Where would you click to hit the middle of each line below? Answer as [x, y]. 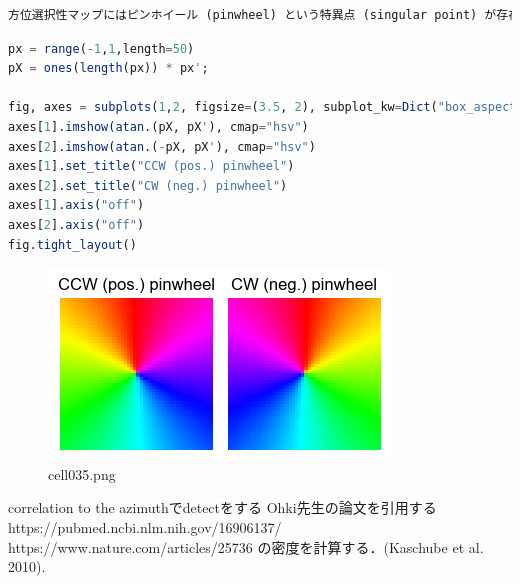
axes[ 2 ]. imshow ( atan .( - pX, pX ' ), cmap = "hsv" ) [162, 146]
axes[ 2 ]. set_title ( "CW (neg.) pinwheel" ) [148, 185]
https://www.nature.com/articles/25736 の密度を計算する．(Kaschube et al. [246, 546]
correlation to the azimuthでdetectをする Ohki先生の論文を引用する [222, 507]
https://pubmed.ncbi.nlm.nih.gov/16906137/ [145, 526]
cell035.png [82, 473]
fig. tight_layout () [72, 244]
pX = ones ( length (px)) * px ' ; [108, 68]
